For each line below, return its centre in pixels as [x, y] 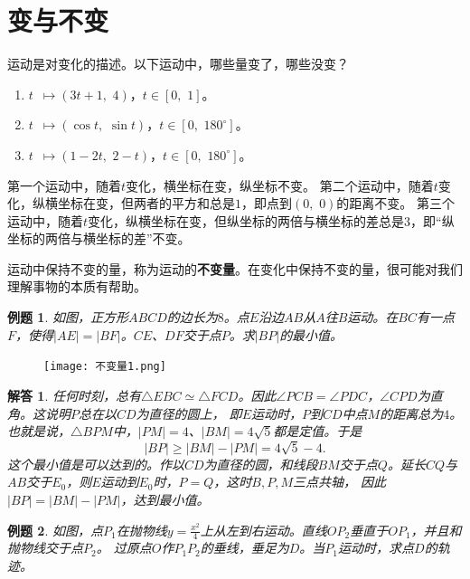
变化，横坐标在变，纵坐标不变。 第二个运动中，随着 [280, 185]
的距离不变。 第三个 [396, 203]
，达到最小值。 [165, 500]
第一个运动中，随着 [64, 185]
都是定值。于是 [318, 431]
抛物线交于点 [45, 548]
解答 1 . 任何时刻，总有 [74, 395]
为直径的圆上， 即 [189, 413]
